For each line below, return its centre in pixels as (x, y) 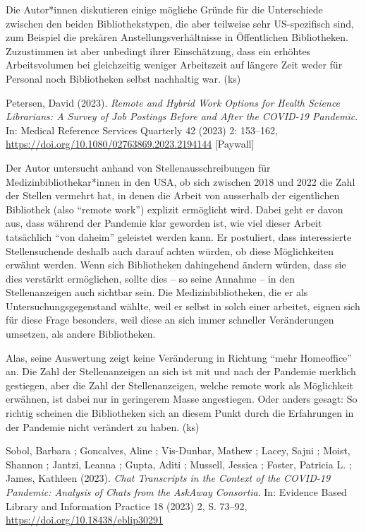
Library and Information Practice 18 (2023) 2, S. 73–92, (127, 506)
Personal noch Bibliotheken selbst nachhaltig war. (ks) (123, 78)
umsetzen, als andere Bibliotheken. (81, 334)
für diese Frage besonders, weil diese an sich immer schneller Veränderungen (170, 320)
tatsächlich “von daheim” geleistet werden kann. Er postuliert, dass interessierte (179, 236)
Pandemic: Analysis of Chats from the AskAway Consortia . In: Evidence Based (176, 492)
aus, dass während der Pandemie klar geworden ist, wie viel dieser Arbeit (164, 223)
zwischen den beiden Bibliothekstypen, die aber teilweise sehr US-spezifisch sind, (180, 23)
